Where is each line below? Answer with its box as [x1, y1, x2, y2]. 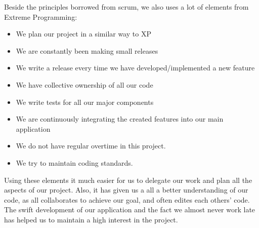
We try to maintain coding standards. [16, 157, 133, 168]
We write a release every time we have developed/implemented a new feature [16, 62, 255, 73]
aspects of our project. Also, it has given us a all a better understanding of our [4, 184, 248, 195]
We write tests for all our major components [16, 96, 154, 107]
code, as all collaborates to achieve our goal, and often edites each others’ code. [4, 194, 250, 205]
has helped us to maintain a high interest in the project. [4, 214, 178, 224]
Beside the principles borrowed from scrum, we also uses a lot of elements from [4, 2, 249, 12]
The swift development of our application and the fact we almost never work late [4, 204, 255, 215]
